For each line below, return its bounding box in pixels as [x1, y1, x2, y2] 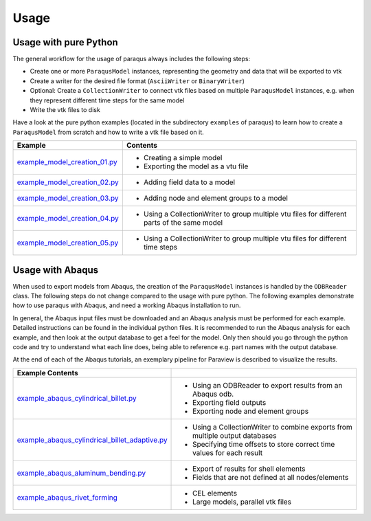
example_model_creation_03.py [16, 193, 119, 203]
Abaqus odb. [192, 389, 234, 399]
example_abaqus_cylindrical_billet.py [16, 393, 137, 403]
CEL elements [192, 488, 237, 498]
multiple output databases [192, 430, 277, 440]
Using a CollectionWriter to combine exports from [192, 422, 353, 432]
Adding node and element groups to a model [143, 193, 289, 203]
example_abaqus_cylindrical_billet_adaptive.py [16, 435, 168, 445]
